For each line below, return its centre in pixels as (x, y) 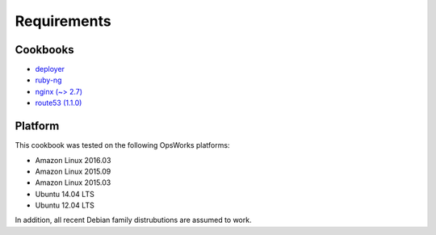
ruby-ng (48, 80)
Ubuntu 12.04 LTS (65, 205)
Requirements (63, 21)
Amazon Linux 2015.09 (73, 171)
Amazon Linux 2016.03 (73, 160)
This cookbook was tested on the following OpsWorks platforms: (122, 145)
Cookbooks (44, 50)
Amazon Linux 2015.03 (73, 183)
